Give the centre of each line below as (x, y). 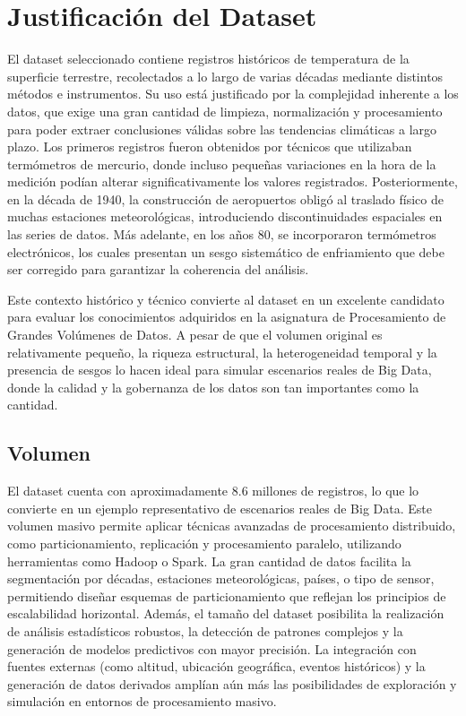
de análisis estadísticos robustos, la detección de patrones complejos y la (205, 630)
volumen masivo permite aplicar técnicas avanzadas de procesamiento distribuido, (232, 526)
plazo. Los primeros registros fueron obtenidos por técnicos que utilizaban (210, 147)
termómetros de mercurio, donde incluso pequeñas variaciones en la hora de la (222, 164)
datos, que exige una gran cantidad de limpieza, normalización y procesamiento (225, 111)
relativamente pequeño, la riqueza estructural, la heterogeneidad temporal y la (222, 352)
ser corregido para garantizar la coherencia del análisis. (158, 269)
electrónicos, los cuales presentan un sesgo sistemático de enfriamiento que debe (226, 251)
